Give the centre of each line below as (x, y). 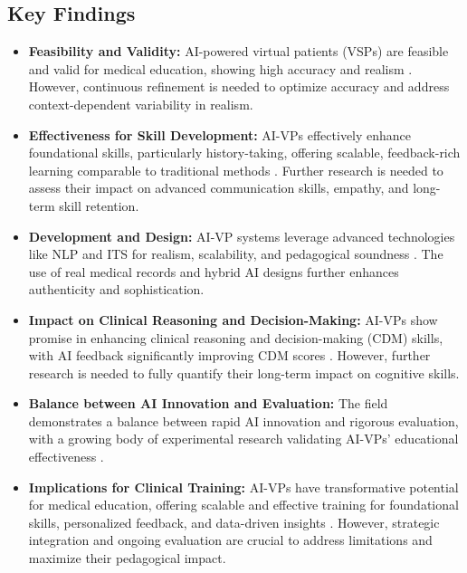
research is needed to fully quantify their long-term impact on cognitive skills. (244, 372)
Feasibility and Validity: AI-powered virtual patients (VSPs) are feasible (238, 51)
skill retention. (99, 205)
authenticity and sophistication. (116, 289)
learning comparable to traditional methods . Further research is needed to (236, 170)
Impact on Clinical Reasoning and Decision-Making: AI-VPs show (233, 319)
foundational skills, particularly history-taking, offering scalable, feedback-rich (244, 153)
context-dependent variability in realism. (141, 104)
